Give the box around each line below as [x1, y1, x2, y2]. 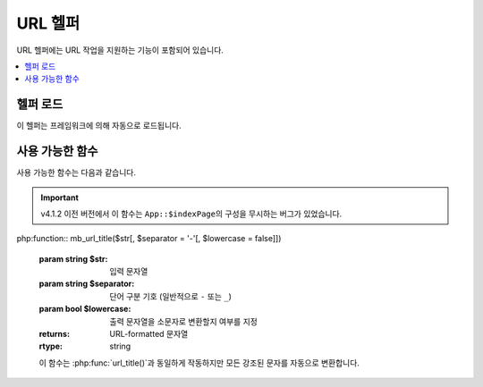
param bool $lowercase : [38, 304, 131, 315]
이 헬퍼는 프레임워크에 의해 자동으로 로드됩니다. [16, 121, 182, 131]
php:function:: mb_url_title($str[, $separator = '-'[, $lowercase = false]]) [16, 233, 282, 244]
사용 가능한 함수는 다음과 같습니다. [16, 167, 136, 178]
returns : [38, 329, 71, 340]
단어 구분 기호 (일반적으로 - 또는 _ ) [109, 290, 233, 301]
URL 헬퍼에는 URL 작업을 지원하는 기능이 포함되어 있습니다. [16, 45, 224, 55]
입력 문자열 [109, 266, 148, 277]
